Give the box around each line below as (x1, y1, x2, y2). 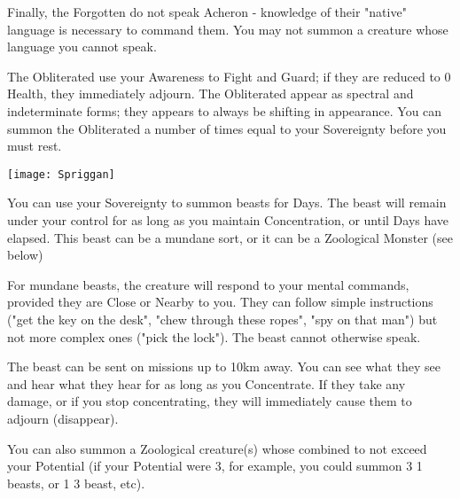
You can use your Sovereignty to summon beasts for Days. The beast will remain (7, 193, 447, 212)
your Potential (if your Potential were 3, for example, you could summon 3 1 (7, 456, 423, 475)
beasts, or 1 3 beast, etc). (7, 473, 145, 492)
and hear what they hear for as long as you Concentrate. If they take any (7, 374, 406, 393)
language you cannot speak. (7, 37, 157, 56)
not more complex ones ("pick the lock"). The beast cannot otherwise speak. (7, 327, 421, 346)
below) (7, 246, 43, 264)
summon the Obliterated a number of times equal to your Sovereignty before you (7, 119, 447, 137)
